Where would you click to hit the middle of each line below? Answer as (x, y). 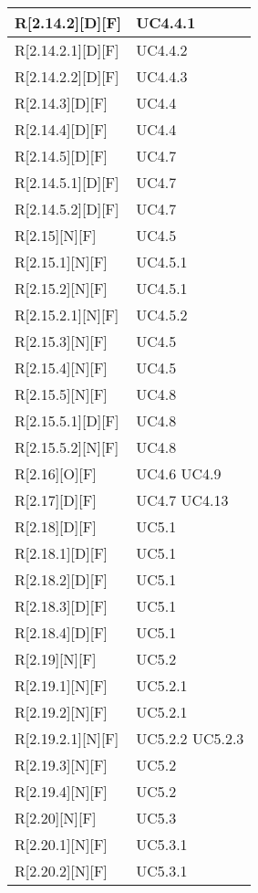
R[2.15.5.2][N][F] (67, 447)
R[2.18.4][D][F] (62, 632)
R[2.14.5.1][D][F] (67, 182)
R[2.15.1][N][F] (61, 262)
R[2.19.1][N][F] (61, 685)
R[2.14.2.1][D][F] (67, 50)
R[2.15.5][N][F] (61, 394)
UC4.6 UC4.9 (179, 473)
